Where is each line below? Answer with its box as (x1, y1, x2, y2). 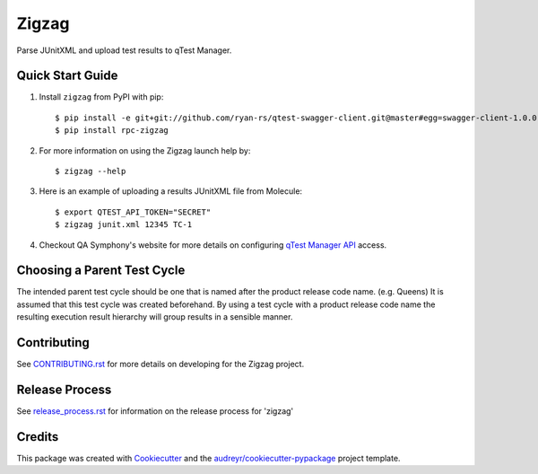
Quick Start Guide (16, 68, 118, 83)
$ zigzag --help (55, 166, 126, 177)
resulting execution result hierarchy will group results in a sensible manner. (16, 312, 293, 322)
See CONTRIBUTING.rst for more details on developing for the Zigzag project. (16, 359, 305, 370)
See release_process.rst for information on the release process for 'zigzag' (16, 406, 294, 417)
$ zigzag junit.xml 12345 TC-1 (55, 220, 193, 230)
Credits (16, 429, 59, 444)
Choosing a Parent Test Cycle (16, 263, 186, 278)
